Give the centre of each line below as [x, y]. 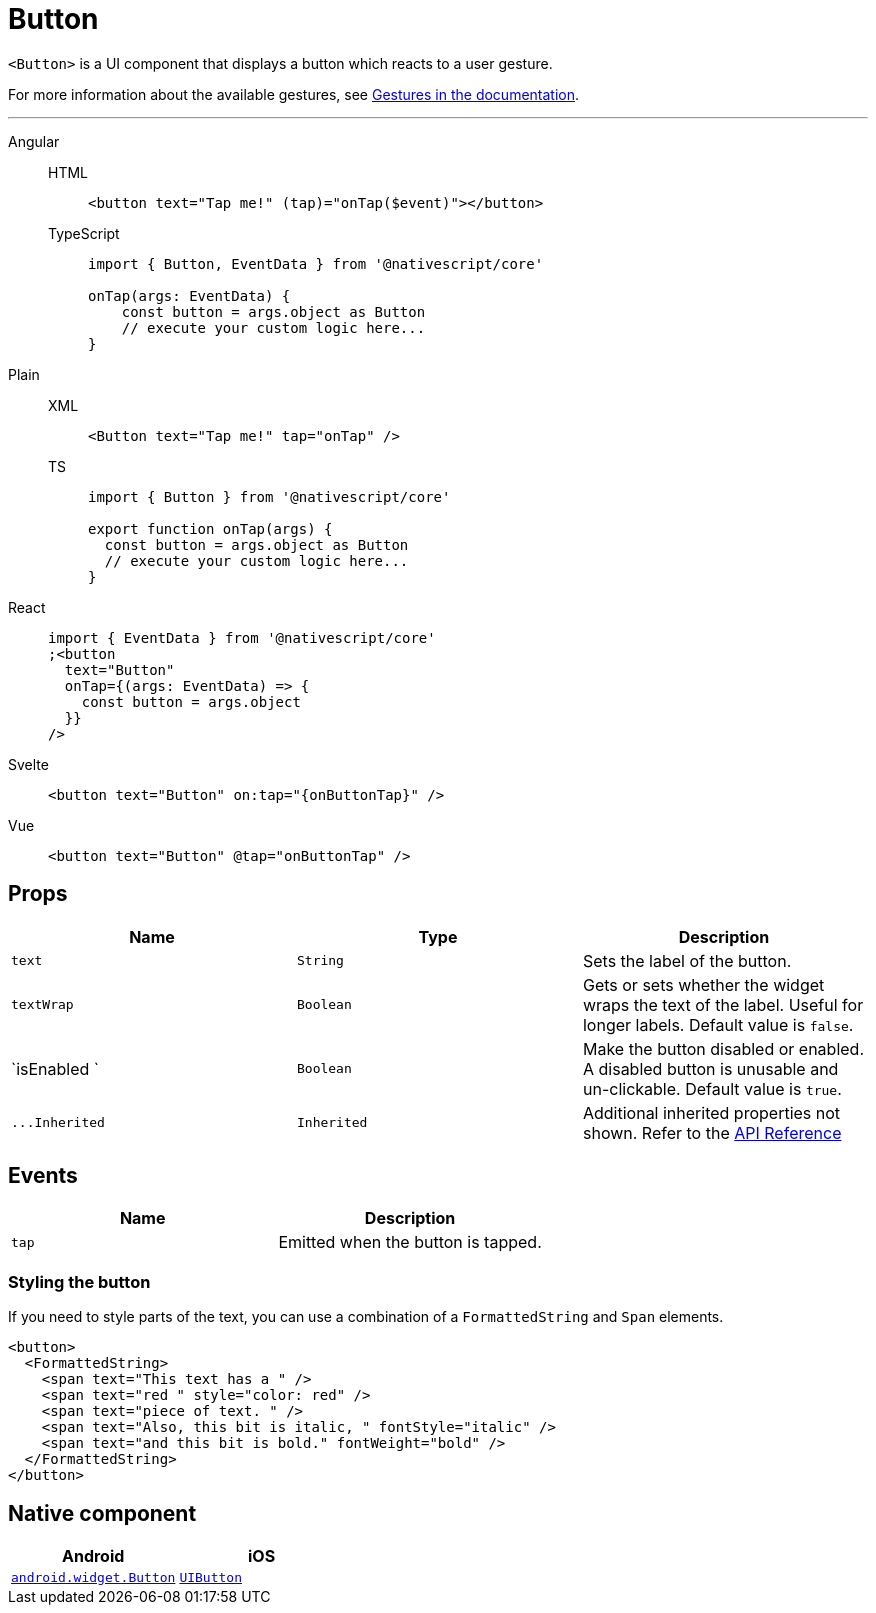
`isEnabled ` [55, 1068]
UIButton [210, 1578]
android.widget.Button [93, 1578]
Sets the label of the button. [687, 960]
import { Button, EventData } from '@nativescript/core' [316, 263]
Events [43, 1176]
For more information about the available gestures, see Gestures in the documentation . [294, 94]
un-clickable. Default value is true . [712, 1088]
